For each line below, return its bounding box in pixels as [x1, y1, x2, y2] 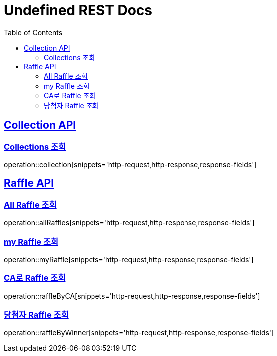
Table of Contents [4, 28, 63, 37]
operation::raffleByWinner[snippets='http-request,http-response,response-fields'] [4, 328, 274, 337]
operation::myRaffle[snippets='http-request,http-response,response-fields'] [4, 255, 254, 264]
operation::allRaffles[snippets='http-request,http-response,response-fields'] [4, 218, 255, 227]
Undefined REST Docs [4, 2, 153, 19]
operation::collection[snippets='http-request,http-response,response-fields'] [4, 160, 257, 169]
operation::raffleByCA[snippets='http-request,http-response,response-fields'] [4, 291, 260, 300]
